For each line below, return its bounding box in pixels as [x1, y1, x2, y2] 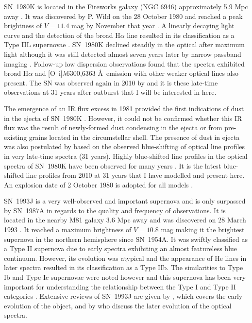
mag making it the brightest [161, 224, 245, 235]
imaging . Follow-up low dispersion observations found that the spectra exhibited [4, 58, 245, 68]
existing [4, 132, 27, 142]
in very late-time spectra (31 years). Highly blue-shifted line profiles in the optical [4, 151, 248, 161]
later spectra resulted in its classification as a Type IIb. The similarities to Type [4, 262, 243, 272]
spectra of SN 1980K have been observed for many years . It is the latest [4, 160, 221, 170]
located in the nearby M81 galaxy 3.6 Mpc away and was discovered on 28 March [4, 215, 246, 225]
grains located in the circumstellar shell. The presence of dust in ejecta [29, 132, 240, 142]
